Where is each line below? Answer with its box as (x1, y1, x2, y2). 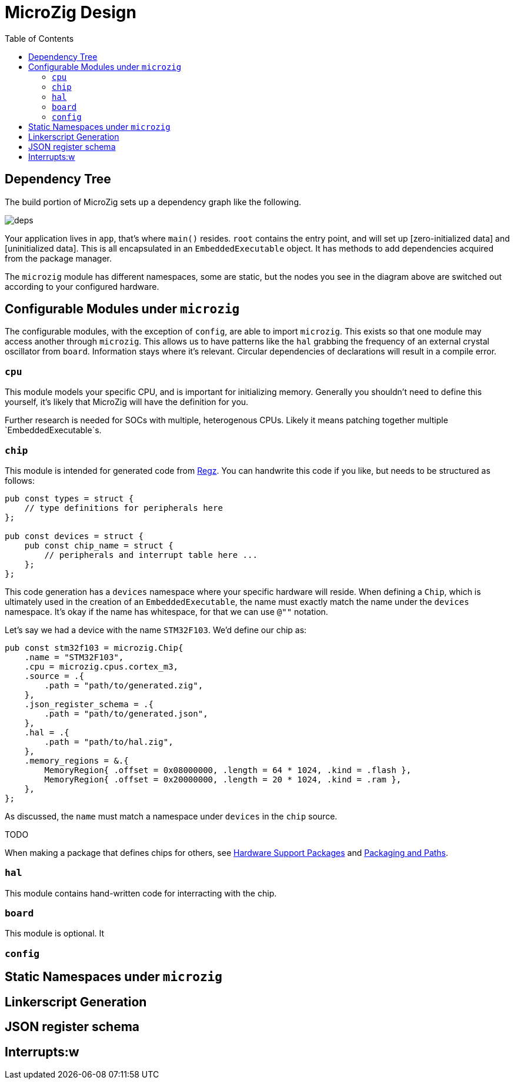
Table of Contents (5, 33, 74, 44)
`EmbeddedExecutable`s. (5, 425, 102, 436)
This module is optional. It (5, 928, 105, 939)
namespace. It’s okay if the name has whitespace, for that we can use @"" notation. (5, 606, 328, 617)
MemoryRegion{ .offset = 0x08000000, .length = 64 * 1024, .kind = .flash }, (44, 765, 412, 775)
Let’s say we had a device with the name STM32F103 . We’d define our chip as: (5, 624, 307, 635)
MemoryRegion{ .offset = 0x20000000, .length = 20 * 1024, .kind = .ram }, (44, 774, 402, 784)
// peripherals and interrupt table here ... (44, 550, 258, 560)
